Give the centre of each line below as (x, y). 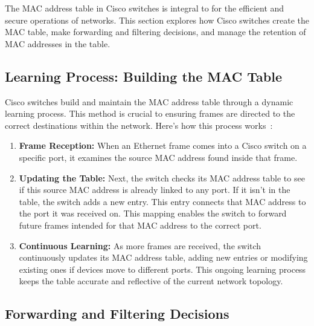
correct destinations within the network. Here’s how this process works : (139, 125)
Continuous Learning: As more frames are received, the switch (140, 245)
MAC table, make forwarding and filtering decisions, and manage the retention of (155, 32)
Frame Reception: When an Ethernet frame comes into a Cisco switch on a (163, 145)
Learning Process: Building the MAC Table (144, 76)
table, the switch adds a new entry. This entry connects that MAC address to (162, 201)
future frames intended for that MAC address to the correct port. (140, 225)
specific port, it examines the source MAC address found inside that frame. (158, 157)
